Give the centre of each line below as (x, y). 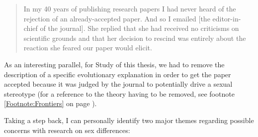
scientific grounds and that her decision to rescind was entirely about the (135, 38)
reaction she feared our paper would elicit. (88, 48)
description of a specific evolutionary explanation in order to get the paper (118, 74)
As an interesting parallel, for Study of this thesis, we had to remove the (114, 64)
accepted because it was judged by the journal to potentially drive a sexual (118, 84)
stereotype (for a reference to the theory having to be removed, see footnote (119, 93)
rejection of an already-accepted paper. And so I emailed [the (117, 18)
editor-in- (227, 18)
